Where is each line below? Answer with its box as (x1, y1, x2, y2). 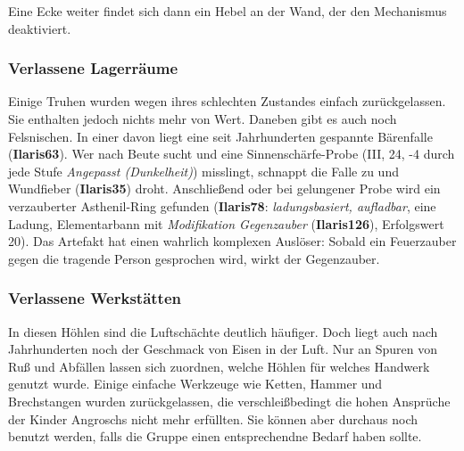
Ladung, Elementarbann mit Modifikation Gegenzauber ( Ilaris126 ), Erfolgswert (8, 214, 444, 233)
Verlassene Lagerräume (8, 57, 178, 79)
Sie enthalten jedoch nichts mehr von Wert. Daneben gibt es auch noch (8, 110, 397, 127)
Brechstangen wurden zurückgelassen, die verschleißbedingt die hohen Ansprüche (8, 391, 451, 410)
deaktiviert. (8, 19, 71, 37)
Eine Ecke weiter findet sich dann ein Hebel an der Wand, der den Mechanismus (8, 2, 447, 20)
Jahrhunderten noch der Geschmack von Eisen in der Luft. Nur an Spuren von (8, 340, 438, 358)
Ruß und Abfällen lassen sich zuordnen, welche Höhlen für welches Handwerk (8, 357, 430, 375)
